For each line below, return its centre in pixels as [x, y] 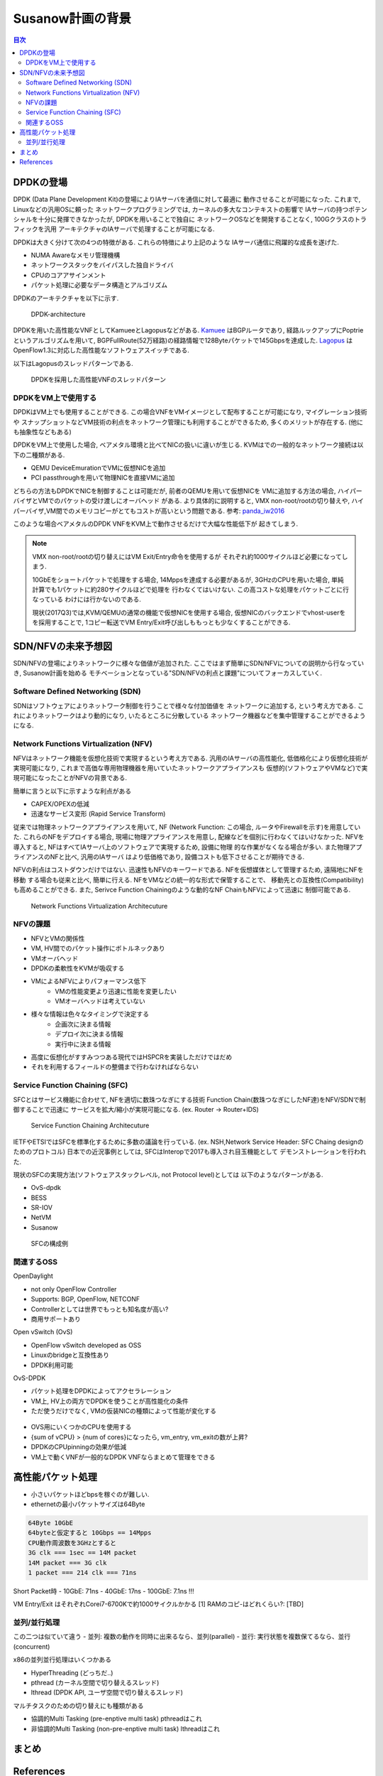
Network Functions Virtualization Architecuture [99, 906]
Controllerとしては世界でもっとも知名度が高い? [100, 1309]
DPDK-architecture [58, 314]
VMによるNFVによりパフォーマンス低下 [89, 981]
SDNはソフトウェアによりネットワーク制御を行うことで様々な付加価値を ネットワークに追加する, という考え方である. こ [189, 705]
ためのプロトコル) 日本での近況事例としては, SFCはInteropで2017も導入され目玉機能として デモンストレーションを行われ [190, 1152]
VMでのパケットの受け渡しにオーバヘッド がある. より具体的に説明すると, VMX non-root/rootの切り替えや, [194, 501]
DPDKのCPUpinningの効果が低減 [79, 1447]
